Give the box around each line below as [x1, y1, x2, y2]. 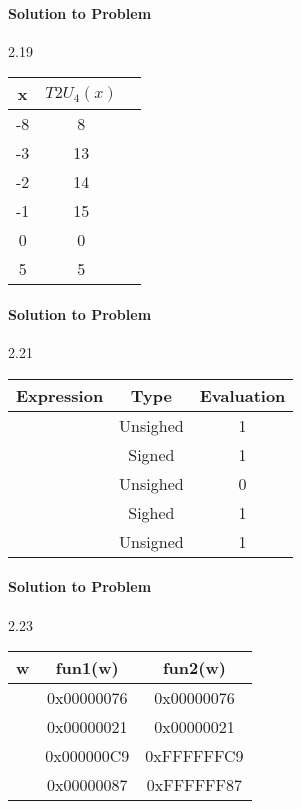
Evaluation [199, 383, 286, 407]
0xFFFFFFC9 [145, 744, 244, 768]
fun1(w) [55, 656, 119, 680]
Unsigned [119, 529, 184, 553]
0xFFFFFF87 [146, 773, 242, 797]
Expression [16, 383, 104, 407]
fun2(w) [163, 656, 226, 680]
